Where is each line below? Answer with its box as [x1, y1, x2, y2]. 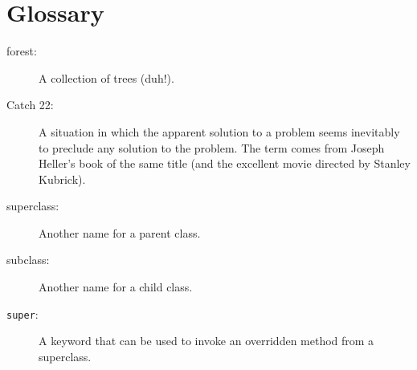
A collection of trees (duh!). [39, 69, 174, 86]
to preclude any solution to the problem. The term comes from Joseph [39, 139, 385, 156]
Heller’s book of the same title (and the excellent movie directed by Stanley [39, 155, 411, 172]
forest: [6, 43, 37, 59]
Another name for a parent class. [39, 224, 201, 241]
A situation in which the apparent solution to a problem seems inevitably [39, 123, 400, 140]
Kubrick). [39, 170, 86, 187]
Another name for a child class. [39, 279, 193, 295]
